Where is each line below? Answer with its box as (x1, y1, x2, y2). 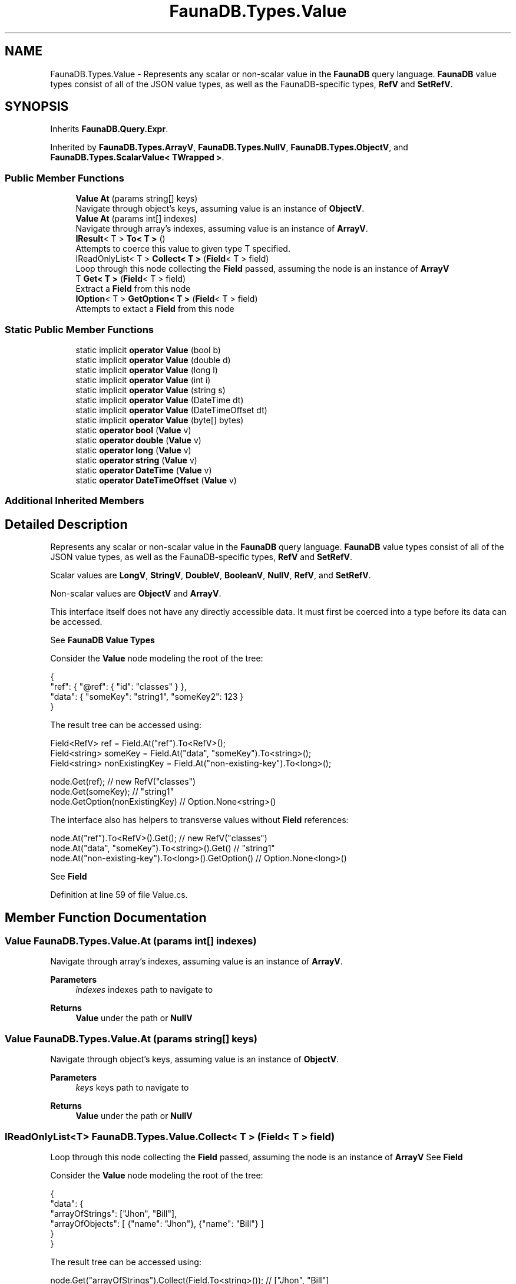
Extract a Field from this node (75, 284, 191, 294)
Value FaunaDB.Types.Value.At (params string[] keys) (5, 1032, 257, 1045)
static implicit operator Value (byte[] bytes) (75, 414, 244, 425)
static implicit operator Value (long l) (75, 364, 218, 375)
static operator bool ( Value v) (75, 424, 191, 435)
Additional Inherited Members (5, 495, 144, 507)
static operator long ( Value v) (75, 445, 191, 455)
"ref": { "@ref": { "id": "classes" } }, (50, 681, 187, 692)
